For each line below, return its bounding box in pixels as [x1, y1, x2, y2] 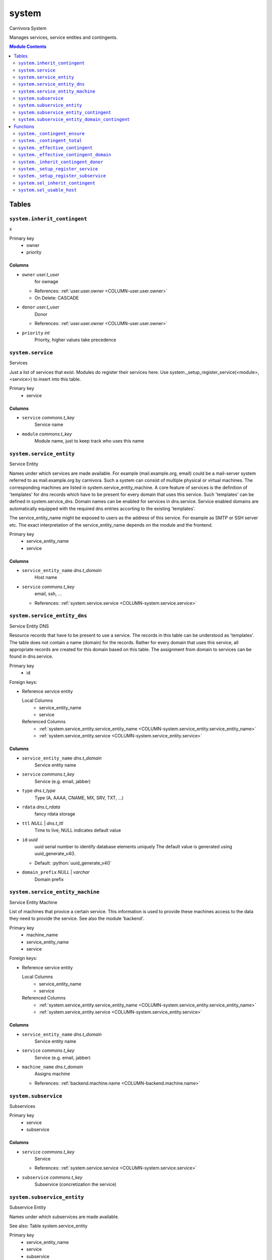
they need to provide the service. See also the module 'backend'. [9, 915, 145, 922]
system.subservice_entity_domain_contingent [18, 116, 130, 122]
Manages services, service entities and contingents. [9, 34, 118, 40]
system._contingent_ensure [18, 131, 85, 137]
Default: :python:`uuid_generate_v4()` [34, 860, 112, 866]
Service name [34, 421, 63, 428]
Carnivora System [9, 25, 47, 31]
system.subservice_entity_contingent [18, 109, 112, 115]
